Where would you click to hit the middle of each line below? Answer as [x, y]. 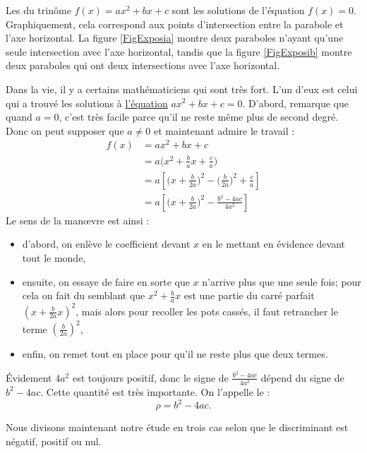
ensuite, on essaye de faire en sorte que [106, 281]
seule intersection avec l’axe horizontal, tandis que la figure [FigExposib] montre [179, 51]
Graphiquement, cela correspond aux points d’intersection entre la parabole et [175, 24]
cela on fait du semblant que [84, 295]
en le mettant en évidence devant [273, 244]
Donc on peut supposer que [65, 130]
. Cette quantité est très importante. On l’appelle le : [155, 391]
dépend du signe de [302, 377]
